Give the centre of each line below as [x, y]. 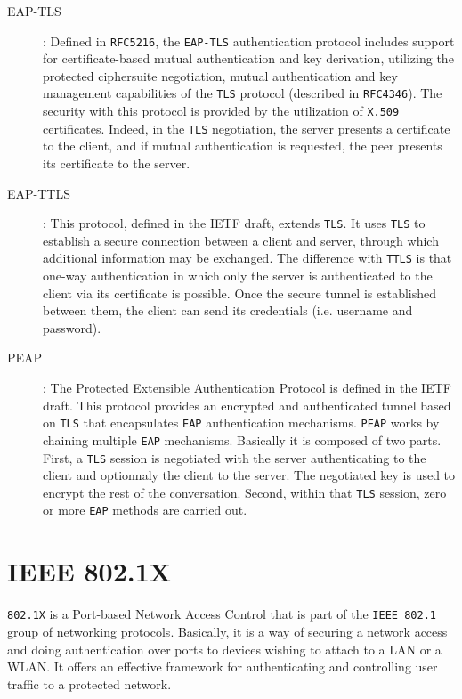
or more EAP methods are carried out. [145, 510]
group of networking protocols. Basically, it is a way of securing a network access [227, 631]
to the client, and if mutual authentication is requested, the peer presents [243, 146]
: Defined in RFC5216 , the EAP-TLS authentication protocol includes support [249, 41]
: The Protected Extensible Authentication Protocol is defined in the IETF [247, 388]
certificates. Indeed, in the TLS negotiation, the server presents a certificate [247, 128]
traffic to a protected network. [89, 683]
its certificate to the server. [117, 163]
